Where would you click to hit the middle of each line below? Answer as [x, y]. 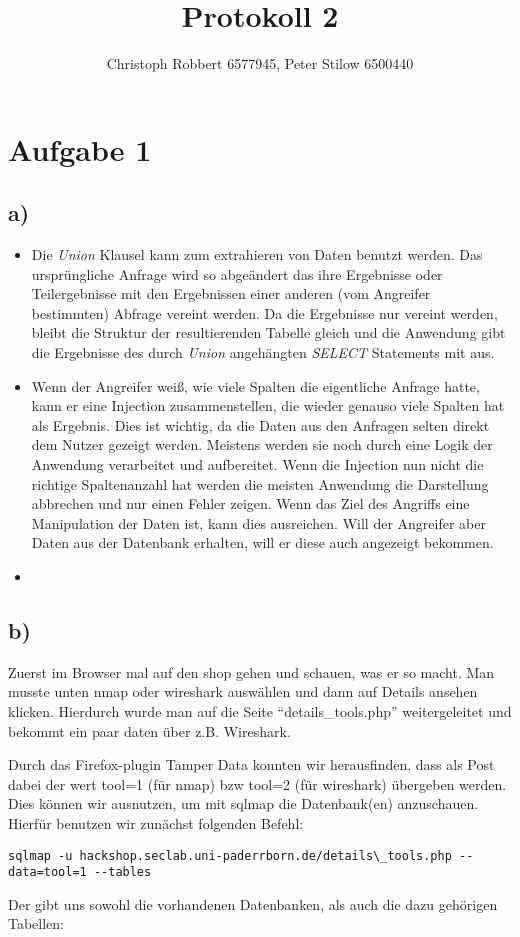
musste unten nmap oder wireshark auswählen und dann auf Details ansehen [243, 691]
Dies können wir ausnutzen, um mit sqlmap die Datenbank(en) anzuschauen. [243, 803]
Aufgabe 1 [80, 148]
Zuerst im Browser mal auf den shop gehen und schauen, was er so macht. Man [251, 671]
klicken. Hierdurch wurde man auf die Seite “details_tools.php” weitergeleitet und [260, 711]
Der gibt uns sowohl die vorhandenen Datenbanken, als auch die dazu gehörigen [253, 903]
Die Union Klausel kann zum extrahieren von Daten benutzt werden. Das [257, 254]
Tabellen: [36, 923]
